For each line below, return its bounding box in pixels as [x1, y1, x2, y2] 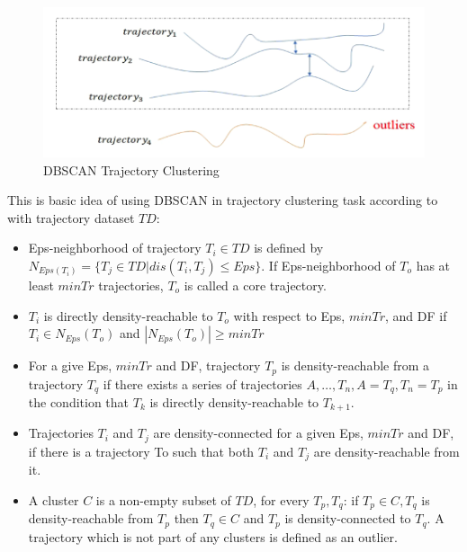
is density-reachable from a [281, 356, 430, 375]
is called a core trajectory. [184, 275, 327, 294]
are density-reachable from [313, 441, 460, 460]
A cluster [28, 490, 79, 509]
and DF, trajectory [156, 356, 261, 375]
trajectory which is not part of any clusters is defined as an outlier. [28, 527, 398, 546]
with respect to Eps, [233, 306, 346, 325]
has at [416, 255, 451, 274]
